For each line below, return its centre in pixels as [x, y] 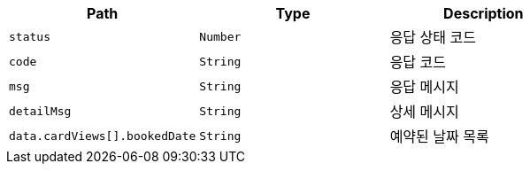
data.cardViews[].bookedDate [103, 136]
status [30, 36]
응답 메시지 [424, 87]
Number [220, 36]
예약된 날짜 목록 [439, 136]
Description [484, 13]
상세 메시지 [424, 112]
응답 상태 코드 [433, 37]
